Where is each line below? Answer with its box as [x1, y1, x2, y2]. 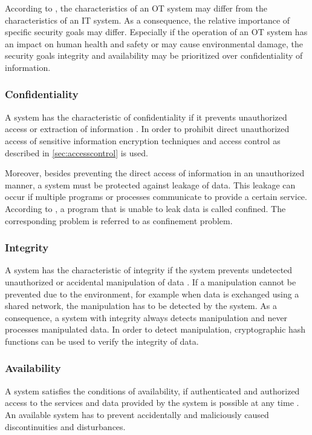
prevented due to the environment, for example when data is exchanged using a [5, 287, 299, 300]
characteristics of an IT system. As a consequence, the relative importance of [5, 13, 290, 26]
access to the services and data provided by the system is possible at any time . [5, 396, 299, 409]
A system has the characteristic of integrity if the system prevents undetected [5, 264, 293, 276]
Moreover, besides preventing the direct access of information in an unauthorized [5, 167, 305, 179]
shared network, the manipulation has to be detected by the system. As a [5, 299, 277, 312]
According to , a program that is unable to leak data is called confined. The [5, 202, 286, 214]
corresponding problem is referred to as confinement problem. [5, 214, 233, 227]
